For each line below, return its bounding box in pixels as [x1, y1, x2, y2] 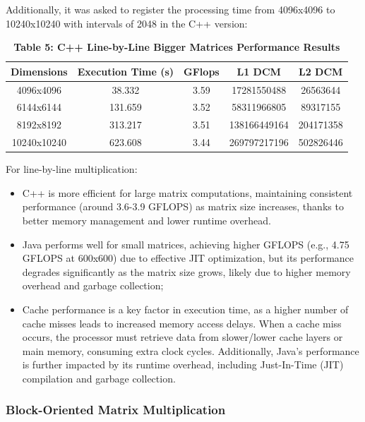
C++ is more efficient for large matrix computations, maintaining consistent [22, 185, 353, 200]
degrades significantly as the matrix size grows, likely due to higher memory [22, 264, 351, 279]
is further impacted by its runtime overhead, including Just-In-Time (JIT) [22, 357, 344, 372]
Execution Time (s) [77, 64, 174, 78]
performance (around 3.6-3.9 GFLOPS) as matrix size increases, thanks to [22, 199, 344, 214]
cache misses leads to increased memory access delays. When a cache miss [22, 315, 342, 330]
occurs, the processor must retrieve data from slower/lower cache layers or [22, 330, 343, 344]
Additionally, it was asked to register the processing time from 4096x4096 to [6, 2, 335, 16]
